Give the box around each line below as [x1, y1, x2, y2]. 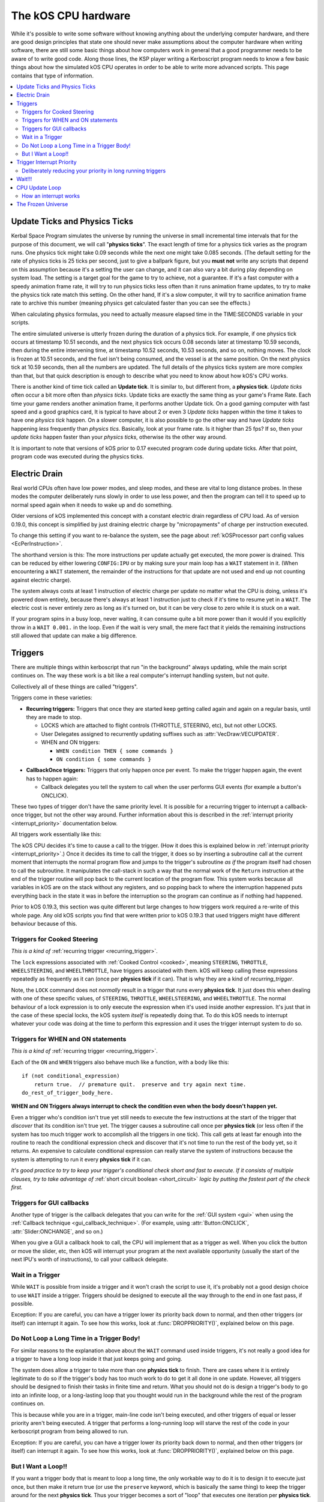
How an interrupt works [22, 192, 80, 199]
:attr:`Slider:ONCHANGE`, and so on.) [11, 1227, 103, 1235]
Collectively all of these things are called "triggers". [11, 683, 138, 690]
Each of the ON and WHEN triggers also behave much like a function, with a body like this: [11, 1058, 229, 1066]
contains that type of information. [11, 72, 94, 79]
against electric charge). [11, 576, 71, 583]
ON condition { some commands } [56, 756, 151, 762]
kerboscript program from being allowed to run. [11, 1428, 129, 1435]
